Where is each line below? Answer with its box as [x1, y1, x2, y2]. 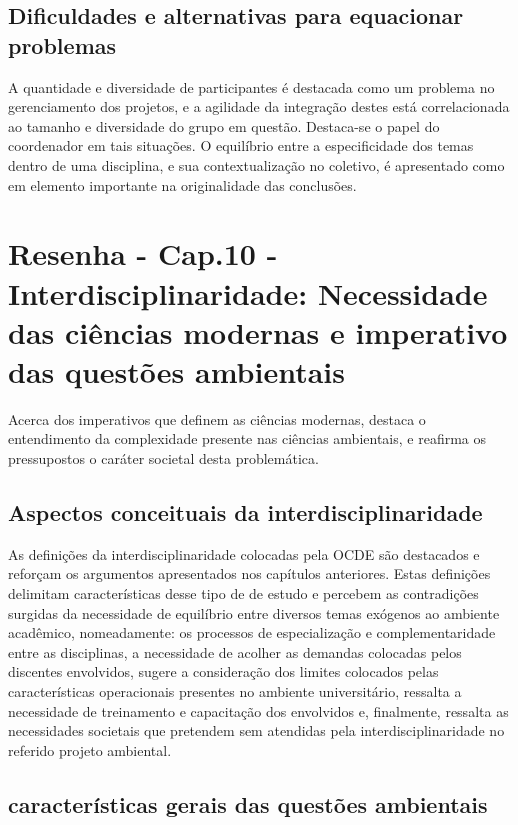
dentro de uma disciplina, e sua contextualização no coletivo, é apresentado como [8, 154, 505, 175]
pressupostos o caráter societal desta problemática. [8, 448, 319, 469]
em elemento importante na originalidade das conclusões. [8, 174, 357, 195]
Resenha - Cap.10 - [8, 233, 278, 274]
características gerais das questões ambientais [8, 788, 488, 819]
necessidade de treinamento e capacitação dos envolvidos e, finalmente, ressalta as [8, 700, 509, 721]
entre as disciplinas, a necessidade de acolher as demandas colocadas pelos [8, 641, 462, 662]
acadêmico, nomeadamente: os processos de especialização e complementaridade [8, 622, 496, 643]
